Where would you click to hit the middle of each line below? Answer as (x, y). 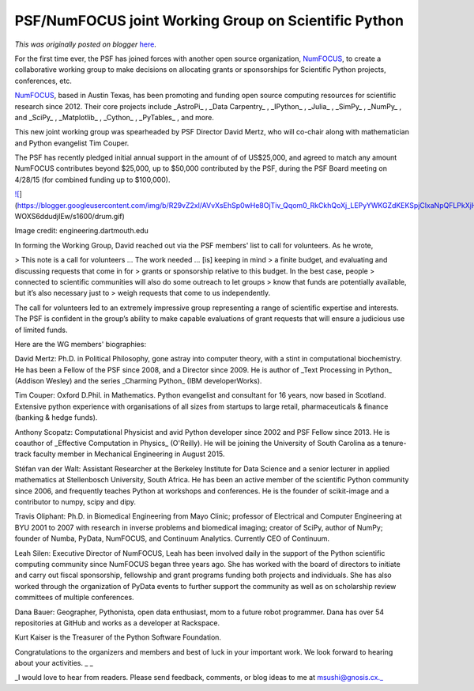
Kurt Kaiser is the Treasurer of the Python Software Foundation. (118, 637)
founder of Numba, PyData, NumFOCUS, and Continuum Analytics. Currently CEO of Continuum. (172, 538)
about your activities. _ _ (54, 663)
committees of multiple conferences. (74, 598)
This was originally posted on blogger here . (86, 44)
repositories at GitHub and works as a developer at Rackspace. (117, 623)
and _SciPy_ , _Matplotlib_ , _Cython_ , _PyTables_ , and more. (115, 117)
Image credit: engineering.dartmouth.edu (82, 231)
